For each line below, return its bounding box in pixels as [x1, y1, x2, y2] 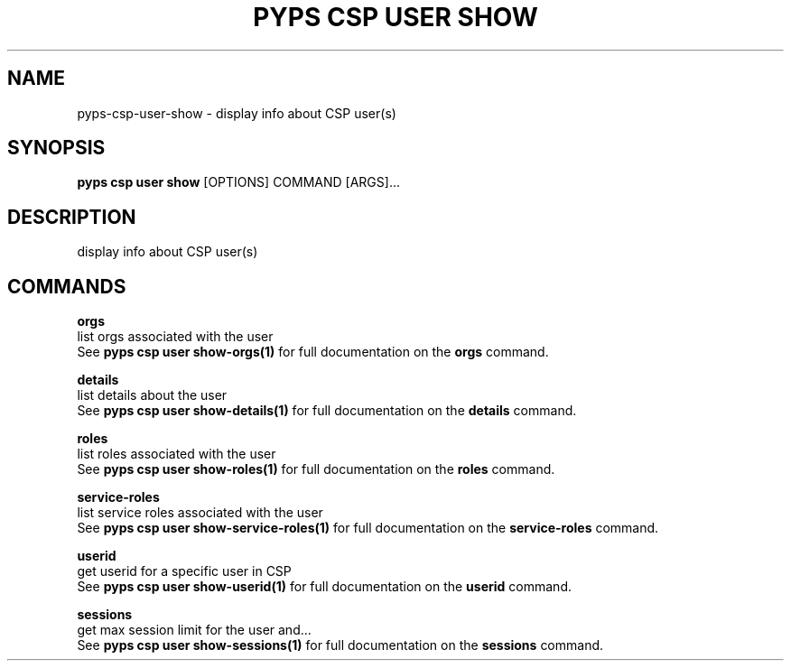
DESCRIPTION [7, 205, 136, 228]
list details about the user [77, 387, 228, 404]
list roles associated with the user [77, 446, 276, 462]
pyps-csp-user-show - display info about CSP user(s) [77, 105, 396, 121]
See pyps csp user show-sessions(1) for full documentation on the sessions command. [77, 637, 604, 654]
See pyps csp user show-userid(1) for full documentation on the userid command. [77, 579, 572, 595]
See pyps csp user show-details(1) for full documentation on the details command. [77, 403, 577, 419]
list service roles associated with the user [77, 505, 323, 521]
